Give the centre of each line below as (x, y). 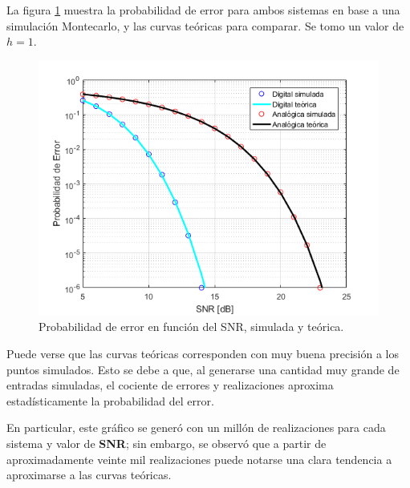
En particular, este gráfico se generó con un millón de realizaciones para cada (196, 428)
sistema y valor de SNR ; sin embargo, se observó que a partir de (166, 443)
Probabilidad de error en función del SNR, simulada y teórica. (191, 327)
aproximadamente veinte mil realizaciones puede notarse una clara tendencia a (199, 459)
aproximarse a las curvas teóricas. (89, 475)
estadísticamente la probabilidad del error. (110, 400)
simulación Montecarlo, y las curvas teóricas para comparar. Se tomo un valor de (205, 25)
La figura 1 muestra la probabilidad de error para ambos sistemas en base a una (203, 10)
